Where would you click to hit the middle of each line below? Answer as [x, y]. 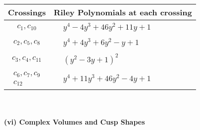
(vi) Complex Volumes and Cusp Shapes [75, 122]
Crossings [27, 12]
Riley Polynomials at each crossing [123, 12]
